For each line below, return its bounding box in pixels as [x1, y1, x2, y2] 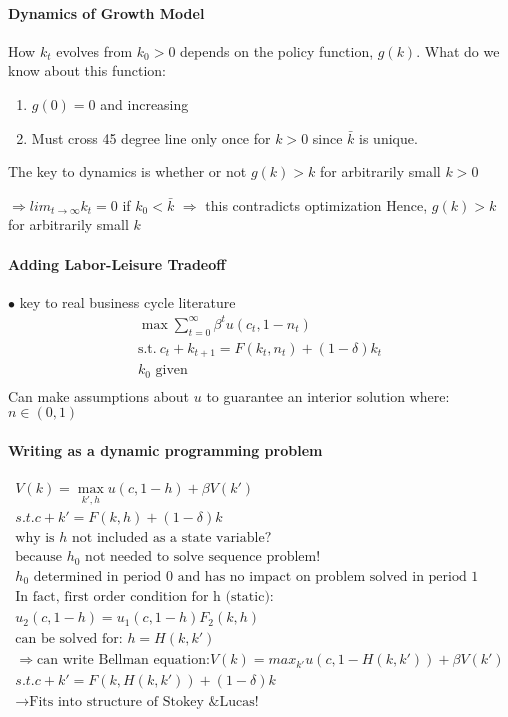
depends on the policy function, [180, 40, 374, 61]
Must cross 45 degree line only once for [31, 127, 271, 148]
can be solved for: [15, 632, 123, 647]
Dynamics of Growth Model [8, 2, 205, 23]
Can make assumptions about [8, 385, 190, 406]
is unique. [359, 127, 418, 148]
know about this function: [8, 60, 167, 81]
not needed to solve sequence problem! [85, 550, 321, 565]
